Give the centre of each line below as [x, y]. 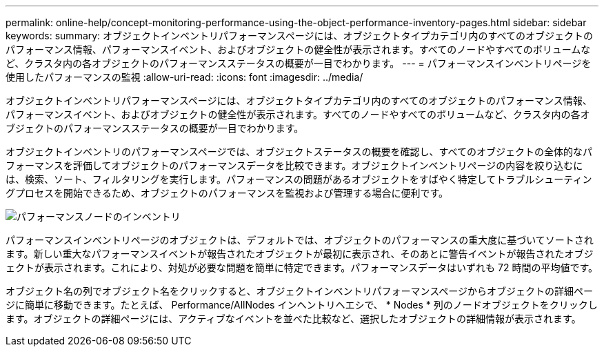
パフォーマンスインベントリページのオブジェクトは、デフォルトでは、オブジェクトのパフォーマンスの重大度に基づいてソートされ [300, 240]
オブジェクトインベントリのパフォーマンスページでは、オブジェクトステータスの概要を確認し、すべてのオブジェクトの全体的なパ [299, 151]
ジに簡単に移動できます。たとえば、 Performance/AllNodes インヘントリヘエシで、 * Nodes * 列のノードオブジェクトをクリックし [302, 305]
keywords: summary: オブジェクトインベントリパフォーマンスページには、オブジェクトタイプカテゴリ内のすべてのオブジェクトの [299, 36]
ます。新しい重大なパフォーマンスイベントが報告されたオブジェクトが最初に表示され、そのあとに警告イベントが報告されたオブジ [300, 254]
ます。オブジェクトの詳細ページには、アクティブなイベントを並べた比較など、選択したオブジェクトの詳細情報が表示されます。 [293, 319]
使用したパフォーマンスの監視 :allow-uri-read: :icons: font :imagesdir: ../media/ [184, 77]
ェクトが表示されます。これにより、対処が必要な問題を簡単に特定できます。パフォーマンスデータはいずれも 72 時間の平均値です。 [302, 267]
